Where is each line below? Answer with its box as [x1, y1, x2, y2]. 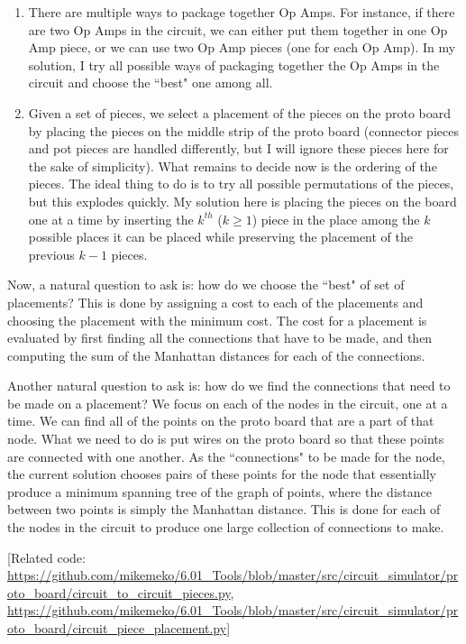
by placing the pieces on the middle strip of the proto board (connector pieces [28, 121, 459, 140]
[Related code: [7, 547, 86, 566]
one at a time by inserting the [28, 209, 194, 228]
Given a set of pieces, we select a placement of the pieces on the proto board [28, 103, 452, 122]
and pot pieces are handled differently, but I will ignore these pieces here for [28, 139, 449, 158]
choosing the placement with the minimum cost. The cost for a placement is [7, 310, 427, 329]
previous [28, 244, 75, 263]
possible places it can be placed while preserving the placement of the [28, 227, 413, 246]
